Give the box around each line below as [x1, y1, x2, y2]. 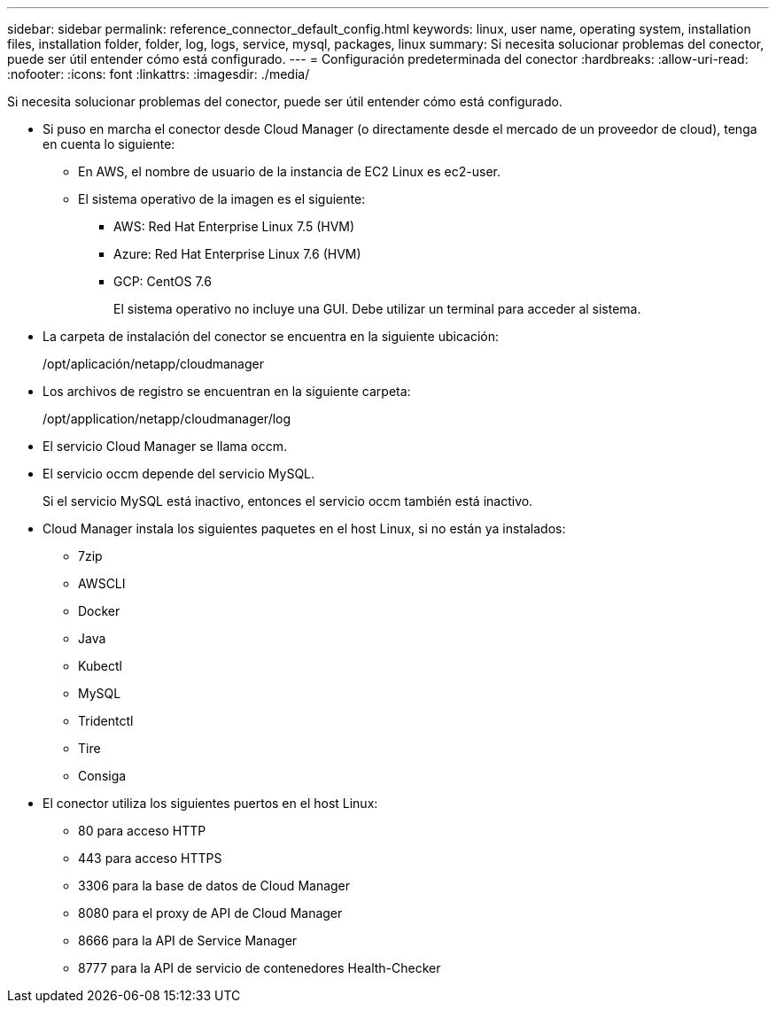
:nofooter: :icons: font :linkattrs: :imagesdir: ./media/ [7, 66, 310, 82]
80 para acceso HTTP [78, 823, 206, 838]
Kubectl [78, 658, 122, 673]
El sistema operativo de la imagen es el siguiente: [78, 191, 366, 206]
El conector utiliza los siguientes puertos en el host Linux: [43, 796, 378, 811]
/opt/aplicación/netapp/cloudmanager [43, 356, 264, 371]
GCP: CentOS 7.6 [113, 274, 212, 289]
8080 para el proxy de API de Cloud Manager [78, 905, 343, 921]
